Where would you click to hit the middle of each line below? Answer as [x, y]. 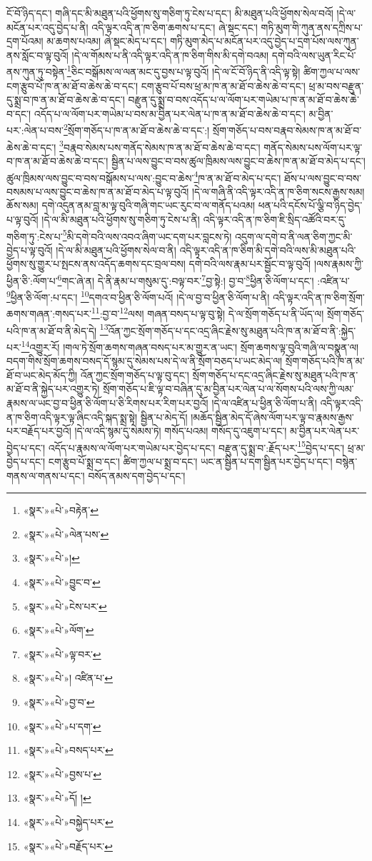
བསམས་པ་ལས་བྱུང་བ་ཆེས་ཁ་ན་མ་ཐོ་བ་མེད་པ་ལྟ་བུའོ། [98, 191]
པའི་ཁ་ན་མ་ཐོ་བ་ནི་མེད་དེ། [52, 330]
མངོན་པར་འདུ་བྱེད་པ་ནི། [47, 27]
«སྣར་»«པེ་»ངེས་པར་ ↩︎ [65, 606]
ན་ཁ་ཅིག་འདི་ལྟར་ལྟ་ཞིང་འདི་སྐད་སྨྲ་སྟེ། [72, 417]
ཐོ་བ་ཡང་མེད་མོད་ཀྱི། [42, 374]
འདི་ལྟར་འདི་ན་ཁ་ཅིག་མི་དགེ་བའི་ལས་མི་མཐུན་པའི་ [268, 250]
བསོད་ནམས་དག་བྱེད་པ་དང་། [137, 475]
